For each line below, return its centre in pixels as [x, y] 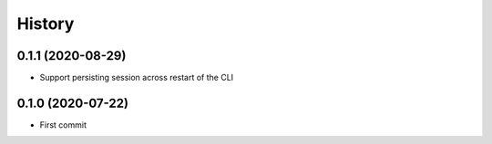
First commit [63, 125]
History [46, 24]
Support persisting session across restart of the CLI [137, 78]
